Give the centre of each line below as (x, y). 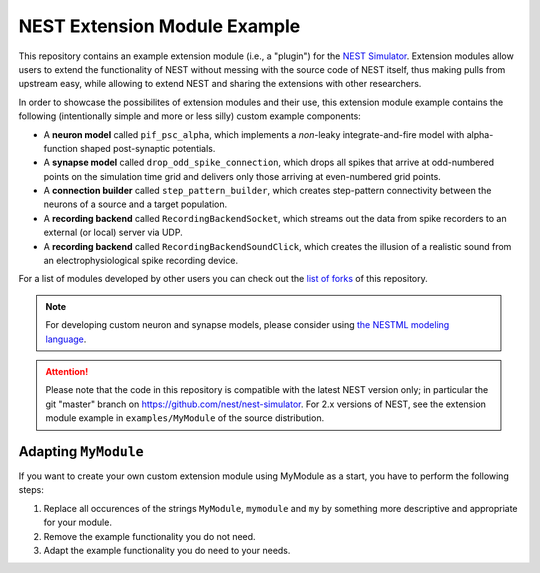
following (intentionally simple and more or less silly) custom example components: (190, 116)
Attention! (67, 371)
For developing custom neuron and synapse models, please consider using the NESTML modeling (247, 325)
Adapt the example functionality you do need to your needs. (167, 550)
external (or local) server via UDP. (113, 232)
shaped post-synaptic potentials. (148, 148)
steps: (31, 490)
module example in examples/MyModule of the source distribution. (185, 418)
